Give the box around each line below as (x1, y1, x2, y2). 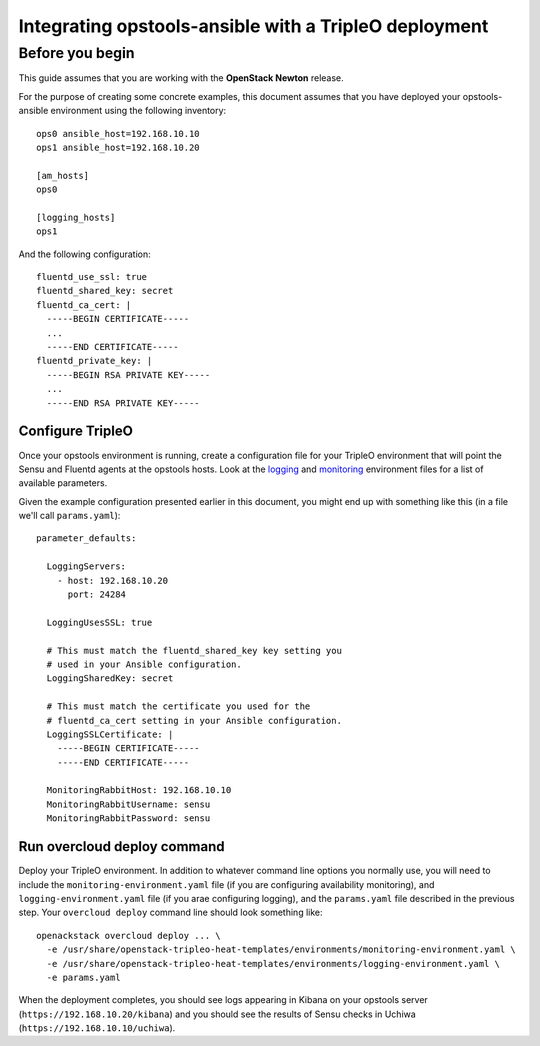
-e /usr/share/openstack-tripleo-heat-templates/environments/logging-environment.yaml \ (46, 958, 500, 969)
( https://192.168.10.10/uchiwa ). (18, 1022, 176, 1034)
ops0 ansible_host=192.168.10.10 (36, 128, 200, 139)
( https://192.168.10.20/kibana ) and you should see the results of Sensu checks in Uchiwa (18, 1008, 417, 1020)
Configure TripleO (18, 423, 134, 440)
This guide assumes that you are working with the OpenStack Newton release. (18, 72, 344, 84)
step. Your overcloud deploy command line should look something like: (18, 906, 324, 919)
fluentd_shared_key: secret (36, 285, 174, 297)
